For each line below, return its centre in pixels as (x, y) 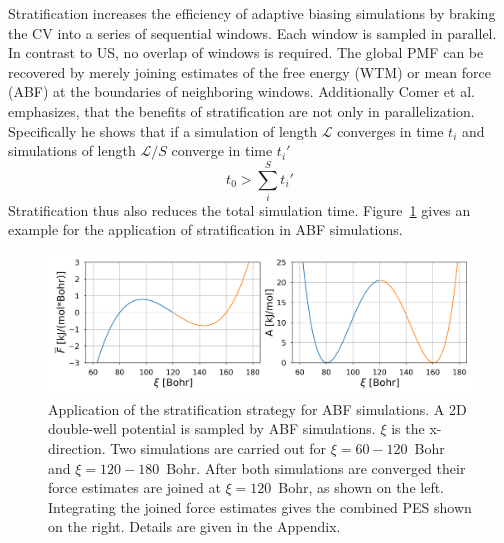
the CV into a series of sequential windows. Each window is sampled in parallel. (252, 32)
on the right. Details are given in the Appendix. (194, 526)
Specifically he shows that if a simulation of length (163, 130)
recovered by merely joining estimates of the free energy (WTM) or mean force (249, 71)
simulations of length (72, 150)
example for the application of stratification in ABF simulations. (205, 229)
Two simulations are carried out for (218, 448)
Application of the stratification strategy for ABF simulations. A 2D (257, 408)
